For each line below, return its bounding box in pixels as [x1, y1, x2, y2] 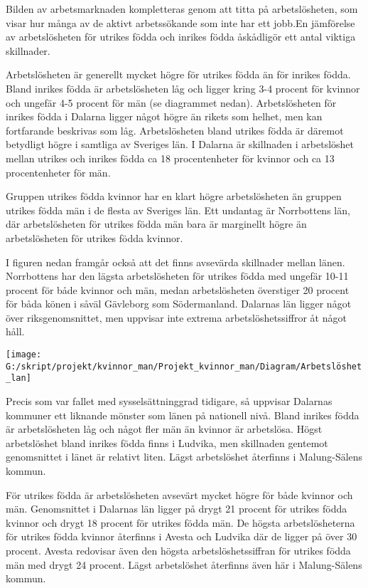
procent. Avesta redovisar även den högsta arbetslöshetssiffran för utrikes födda [6, 542, 351, 557]
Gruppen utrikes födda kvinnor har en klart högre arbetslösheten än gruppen [6, 189, 342, 204]
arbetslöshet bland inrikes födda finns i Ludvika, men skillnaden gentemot [6, 435, 328, 450]
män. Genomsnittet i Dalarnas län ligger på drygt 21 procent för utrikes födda [6, 501, 347, 516]
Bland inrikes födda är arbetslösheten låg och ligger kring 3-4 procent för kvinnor [6, 80, 360, 95]
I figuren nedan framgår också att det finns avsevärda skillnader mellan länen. [6, 254, 345, 269]
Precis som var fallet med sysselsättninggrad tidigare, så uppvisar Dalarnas [6, 394, 332, 409]
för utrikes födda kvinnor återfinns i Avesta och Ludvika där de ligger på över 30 [6, 529, 357, 544]
